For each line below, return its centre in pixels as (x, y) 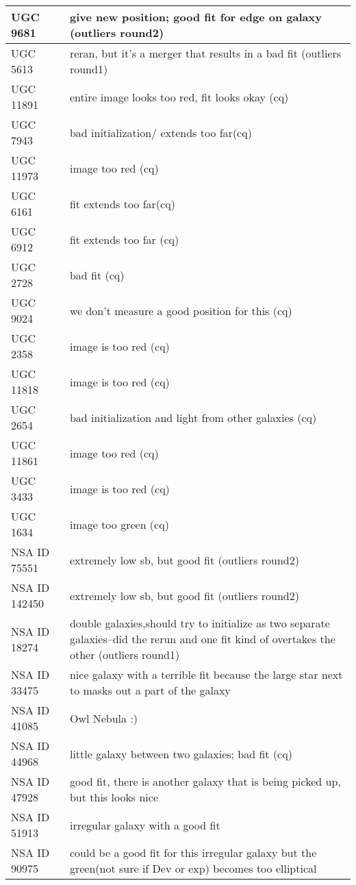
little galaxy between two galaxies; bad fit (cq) (181, 753)
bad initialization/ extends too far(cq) (161, 132)
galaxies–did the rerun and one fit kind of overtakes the (202, 639)
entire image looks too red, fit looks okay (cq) (179, 97)
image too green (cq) (119, 524)
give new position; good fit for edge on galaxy (195, 17)
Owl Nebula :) (104, 718)
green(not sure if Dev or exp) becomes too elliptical (193, 868)
